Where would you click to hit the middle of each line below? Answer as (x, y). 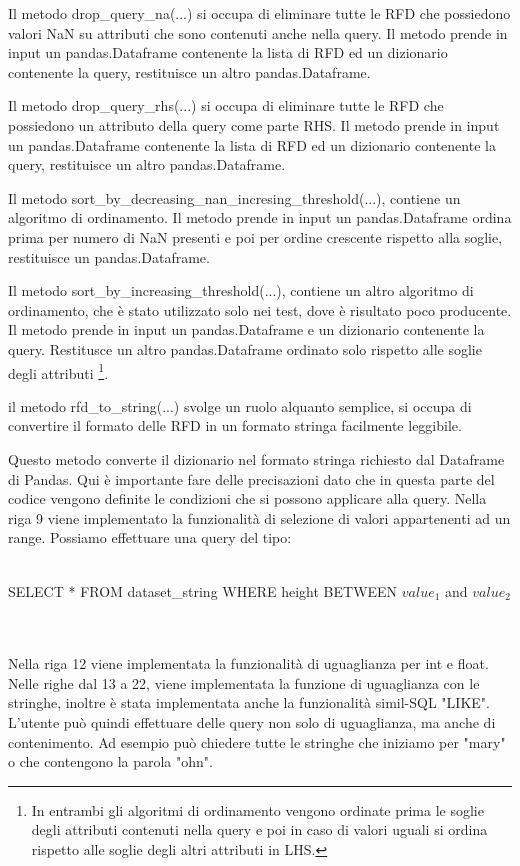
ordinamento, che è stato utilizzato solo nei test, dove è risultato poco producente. (260, 309)
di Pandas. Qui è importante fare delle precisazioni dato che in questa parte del (251, 478)
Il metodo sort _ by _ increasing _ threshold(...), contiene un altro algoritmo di (241, 290)
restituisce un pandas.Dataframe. (109, 256)
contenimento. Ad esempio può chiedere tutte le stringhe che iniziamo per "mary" (257, 741)
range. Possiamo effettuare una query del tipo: (150, 537)
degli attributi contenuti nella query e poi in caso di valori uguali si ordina (259, 829)
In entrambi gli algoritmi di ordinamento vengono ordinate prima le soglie (257, 809)
